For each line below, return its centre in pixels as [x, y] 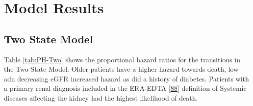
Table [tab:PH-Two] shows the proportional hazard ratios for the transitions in [122, 59]
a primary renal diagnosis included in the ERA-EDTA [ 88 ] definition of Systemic [125, 88]
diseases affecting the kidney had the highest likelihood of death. [101, 97]
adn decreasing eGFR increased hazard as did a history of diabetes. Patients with [126, 78]
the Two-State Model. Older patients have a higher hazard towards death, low [121, 69]
